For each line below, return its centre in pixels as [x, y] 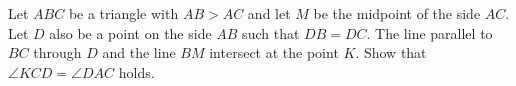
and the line [139, 52]
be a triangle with [123, 13]
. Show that [391, 52]
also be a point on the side [130, 32]
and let [269, 13]
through [57, 52]
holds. [136, 71]
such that [271, 32]
